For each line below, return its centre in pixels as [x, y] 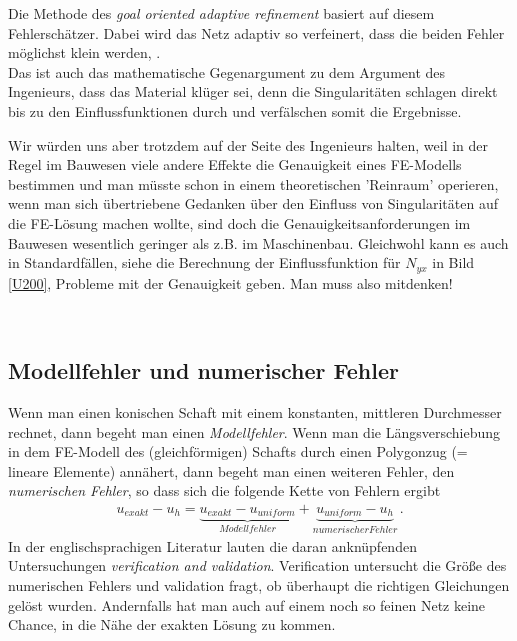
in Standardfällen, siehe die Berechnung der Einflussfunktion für [204, 262]
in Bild [453, 262]
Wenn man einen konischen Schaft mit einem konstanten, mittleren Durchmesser [255, 411]
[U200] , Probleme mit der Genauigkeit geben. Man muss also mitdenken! [230, 282]
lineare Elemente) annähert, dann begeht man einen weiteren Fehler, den [231, 470]
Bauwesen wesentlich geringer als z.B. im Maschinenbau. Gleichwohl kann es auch [258, 242]
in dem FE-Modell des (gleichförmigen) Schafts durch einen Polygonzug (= [238, 451]
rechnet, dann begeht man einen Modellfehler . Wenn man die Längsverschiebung [254, 431]
